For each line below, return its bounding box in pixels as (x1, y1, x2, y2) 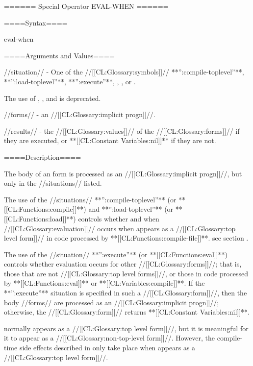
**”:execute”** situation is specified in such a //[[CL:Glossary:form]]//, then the (4, 288, 247, 298)
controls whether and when (78, 213, 159, 223)
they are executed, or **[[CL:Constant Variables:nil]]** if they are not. (4, 135, 216, 146)
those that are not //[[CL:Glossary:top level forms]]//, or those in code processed (4, 268, 249, 278)
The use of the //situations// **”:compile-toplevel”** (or (4, 194, 177, 204)
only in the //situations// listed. (4, 178, 102, 188)
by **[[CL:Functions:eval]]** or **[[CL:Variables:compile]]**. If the (4, 278, 205, 288)
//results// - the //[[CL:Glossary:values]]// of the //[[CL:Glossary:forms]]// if (4, 125, 240, 136)
